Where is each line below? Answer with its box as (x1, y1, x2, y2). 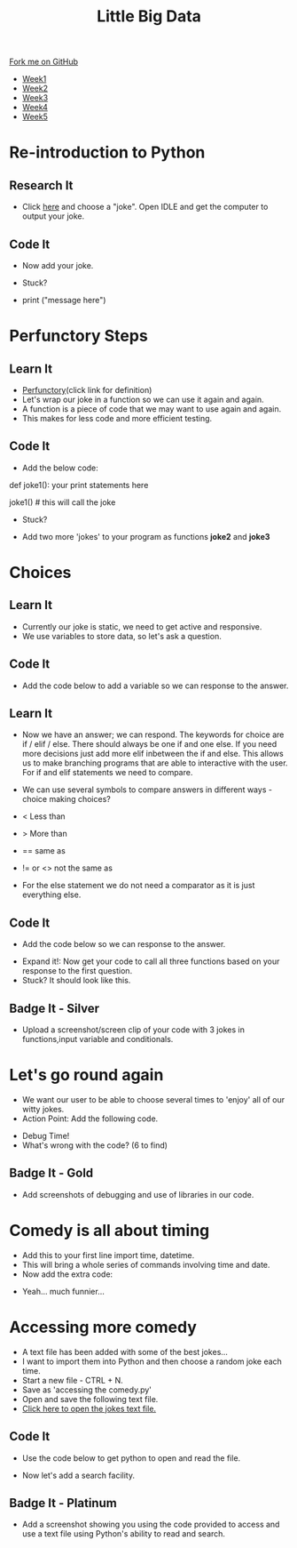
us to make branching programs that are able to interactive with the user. (21, 758, 288, 768)
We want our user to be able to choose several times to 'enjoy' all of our (21, 1095, 285, 1104)
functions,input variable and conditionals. (21, 1034, 174, 1045)
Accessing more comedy (9, 1317, 198, 1337)
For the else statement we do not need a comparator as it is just (21, 880, 255, 891)
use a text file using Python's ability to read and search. (21, 1528, 226, 1539)
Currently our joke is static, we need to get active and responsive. (21, 621, 262, 632)
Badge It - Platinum (9, 1496, 117, 1511)
